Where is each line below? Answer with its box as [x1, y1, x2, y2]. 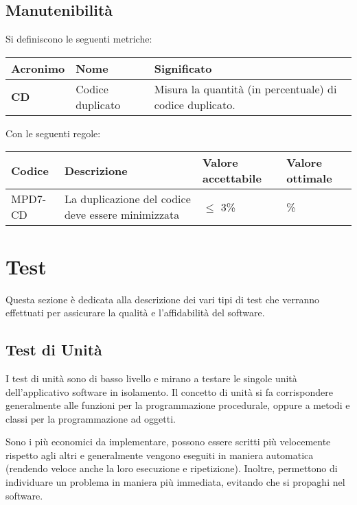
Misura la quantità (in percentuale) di [154, 80, 337, 97]
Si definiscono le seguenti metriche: [5, 32, 152, 46]
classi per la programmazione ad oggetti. [5, 411, 176, 425]
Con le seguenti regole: [5, 126, 101, 140]
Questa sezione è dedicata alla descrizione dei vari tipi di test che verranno [5, 292, 319, 306]
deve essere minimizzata [64, 207, 180, 223]
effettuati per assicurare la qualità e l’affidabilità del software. [5, 305, 265, 320]
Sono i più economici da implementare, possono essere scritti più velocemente [5, 434, 331, 449]
